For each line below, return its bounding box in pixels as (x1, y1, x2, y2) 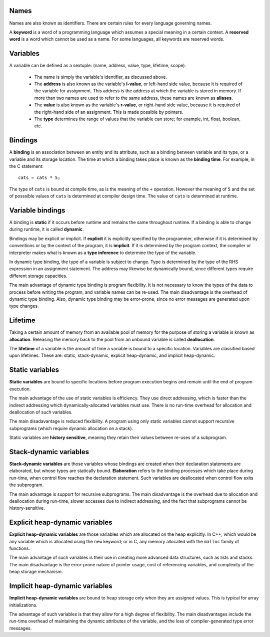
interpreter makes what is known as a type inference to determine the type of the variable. (9, 250, 197, 256)
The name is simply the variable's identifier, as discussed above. (34, 74, 167, 80)
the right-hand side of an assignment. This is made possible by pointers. (34, 109, 183, 115)
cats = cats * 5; (18, 175, 60, 180)
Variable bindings (9, 206, 65, 215)
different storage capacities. (9, 273, 67, 279)
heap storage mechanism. (9, 569, 63, 575)
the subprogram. (9, 482, 44, 488)
